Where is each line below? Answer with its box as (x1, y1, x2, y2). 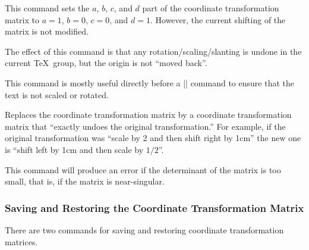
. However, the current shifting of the (150, 13, 286, 26)
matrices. (5, 235, 38, 248)
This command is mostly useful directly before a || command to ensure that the (5, 76, 294, 89)
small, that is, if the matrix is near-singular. (5, 175, 165, 187)
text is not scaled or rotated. (5, 88, 109, 101)
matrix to (5, 13, 39, 26)
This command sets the (5, 2, 90, 14)
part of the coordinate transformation (142, 2, 279, 14)
